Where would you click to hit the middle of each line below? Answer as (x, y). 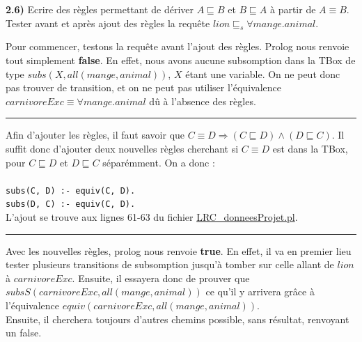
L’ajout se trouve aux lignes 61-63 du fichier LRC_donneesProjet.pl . (152, 217)
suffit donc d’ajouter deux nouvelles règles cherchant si (122, 148)
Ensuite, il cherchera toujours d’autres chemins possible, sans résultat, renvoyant (178, 319)
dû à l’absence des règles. (203, 101)
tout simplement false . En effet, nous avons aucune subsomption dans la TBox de (181, 60)
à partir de (293, 9)
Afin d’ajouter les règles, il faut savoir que (95, 135)
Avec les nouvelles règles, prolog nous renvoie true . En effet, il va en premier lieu (179, 250)
